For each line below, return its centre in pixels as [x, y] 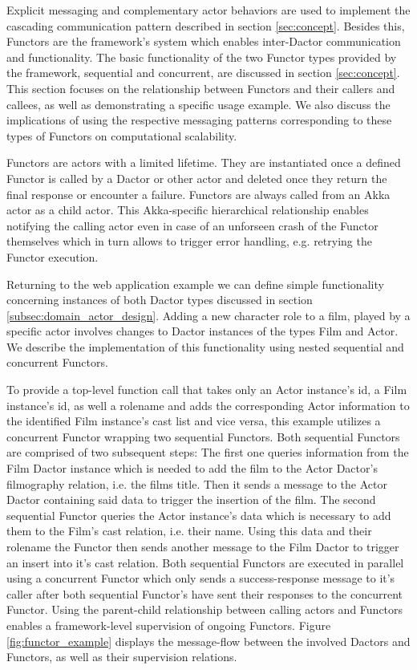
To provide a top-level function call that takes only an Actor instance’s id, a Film [207, 390]
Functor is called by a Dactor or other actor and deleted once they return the [197, 178]
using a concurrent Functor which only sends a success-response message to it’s [201, 578]
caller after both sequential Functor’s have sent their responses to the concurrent [205, 593]
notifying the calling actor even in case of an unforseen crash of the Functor [192, 225]
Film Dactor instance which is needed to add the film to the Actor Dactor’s [192, 468]
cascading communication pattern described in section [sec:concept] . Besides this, [206, 25]
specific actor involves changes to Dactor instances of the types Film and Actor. [202, 331]
